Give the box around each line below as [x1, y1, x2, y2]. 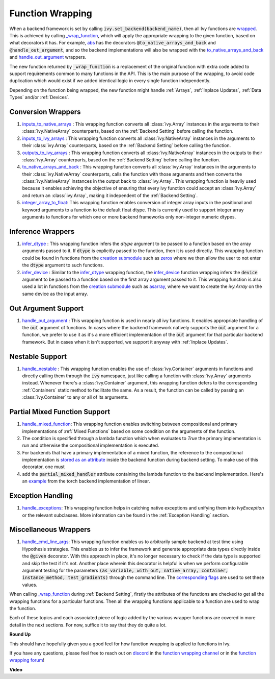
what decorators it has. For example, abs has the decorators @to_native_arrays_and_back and [9, 40, 216, 46]
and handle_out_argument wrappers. [9, 54, 87, 60]
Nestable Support [9, 352, 67, 361]
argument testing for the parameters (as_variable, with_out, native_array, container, [22, 567, 229, 574]
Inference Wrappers [9, 227, 75, 236]
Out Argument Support [9, 304, 84, 312]
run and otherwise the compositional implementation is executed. [22, 442, 159, 449]
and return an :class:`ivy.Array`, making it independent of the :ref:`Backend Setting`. [22, 192, 198, 199]
